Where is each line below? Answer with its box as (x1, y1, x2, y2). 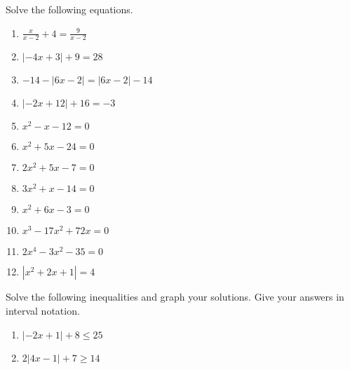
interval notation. (6, 303, 80, 318)
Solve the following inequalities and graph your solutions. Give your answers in (6, 289, 344, 304)
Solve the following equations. (6, 2, 133, 16)
